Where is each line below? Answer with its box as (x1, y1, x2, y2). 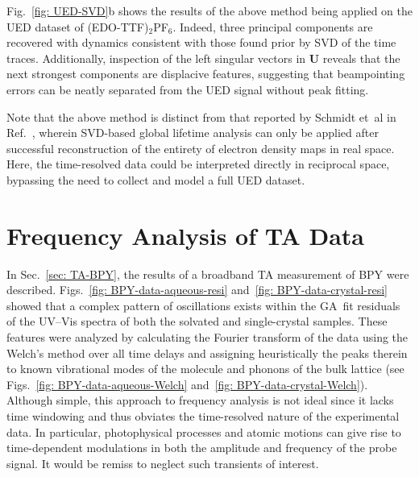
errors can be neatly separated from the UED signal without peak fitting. (6, 81, 369, 97)
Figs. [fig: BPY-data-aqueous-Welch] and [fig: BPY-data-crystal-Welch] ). (6, 375, 368, 392)
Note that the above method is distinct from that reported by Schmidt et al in (6, 108, 396, 125)
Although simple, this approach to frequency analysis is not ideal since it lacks (6, 392, 394, 409)
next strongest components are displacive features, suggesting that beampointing (6, 65, 405, 82)
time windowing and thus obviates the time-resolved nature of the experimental (6, 408, 400, 424)
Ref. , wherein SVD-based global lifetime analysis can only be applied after (6, 124, 379, 141)
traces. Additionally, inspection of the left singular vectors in (6, 49, 306, 66)
